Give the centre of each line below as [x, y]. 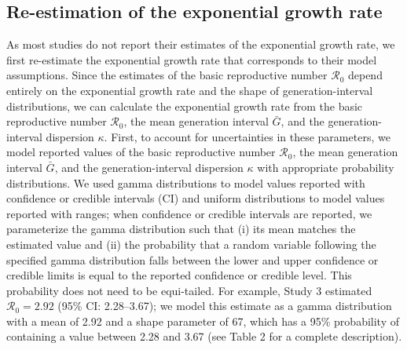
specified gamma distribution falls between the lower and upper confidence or [192, 259]
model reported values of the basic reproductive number [141, 152]
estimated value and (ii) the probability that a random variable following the [191, 244]
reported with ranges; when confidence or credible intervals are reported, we [189, 213]
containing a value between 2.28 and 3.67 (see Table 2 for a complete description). [204, 336]
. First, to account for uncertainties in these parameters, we [247, 136]
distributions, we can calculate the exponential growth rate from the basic [185, 106]
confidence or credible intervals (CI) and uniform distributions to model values [196, 198]
